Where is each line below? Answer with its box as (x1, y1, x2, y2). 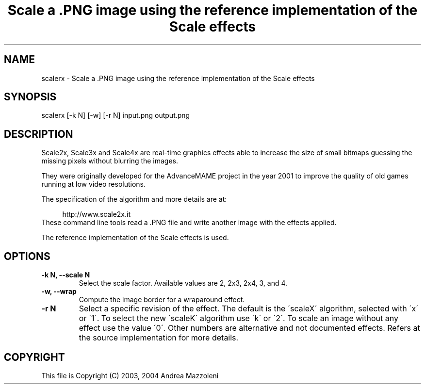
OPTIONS (4, 250, 50, 262)
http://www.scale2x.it (62, 210, 131, 219)
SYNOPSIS (4, 91, 57, 103)
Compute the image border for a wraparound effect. (79, 295, 245, 304)
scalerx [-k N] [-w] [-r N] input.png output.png (41, 111, 190, 120)
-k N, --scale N (41, 271, 90, 279)
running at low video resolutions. (41, 180, 146, 189)
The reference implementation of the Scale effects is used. (41, 233, 229, 242)
